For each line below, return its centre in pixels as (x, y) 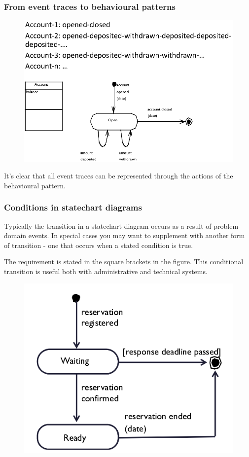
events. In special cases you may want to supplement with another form (137, 235)
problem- (227, 226)
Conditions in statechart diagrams (73, 207)
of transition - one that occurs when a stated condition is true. (99, 245)
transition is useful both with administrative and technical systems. (106, 271)
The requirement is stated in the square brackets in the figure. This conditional (124, 262)
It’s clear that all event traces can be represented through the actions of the (119, 176)
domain (15, 235)
